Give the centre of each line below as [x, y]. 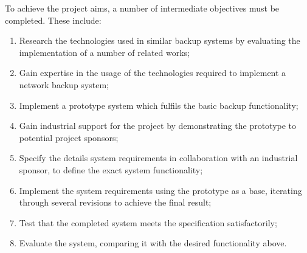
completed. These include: [53, 20]
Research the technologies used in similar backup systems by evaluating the [160, 40]
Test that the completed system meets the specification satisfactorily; [148, 222]
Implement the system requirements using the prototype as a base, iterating [160, 190]
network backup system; [64, 84]
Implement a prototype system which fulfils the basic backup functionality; [159, 105]
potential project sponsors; [69, 137]
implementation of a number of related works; [104, 52]
